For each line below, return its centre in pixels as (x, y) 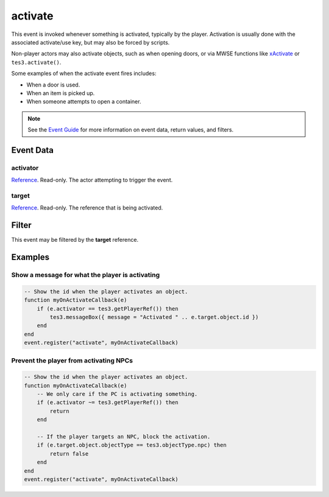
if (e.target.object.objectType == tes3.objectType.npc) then (132, 445)
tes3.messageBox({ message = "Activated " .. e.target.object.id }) (154, 317)
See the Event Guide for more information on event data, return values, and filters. (131, 130)
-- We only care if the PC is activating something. (117, 394)
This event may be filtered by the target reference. (75, 240)
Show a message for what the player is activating (86, 275)
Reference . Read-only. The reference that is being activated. (87, 208)
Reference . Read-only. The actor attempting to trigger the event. (92, 180)
